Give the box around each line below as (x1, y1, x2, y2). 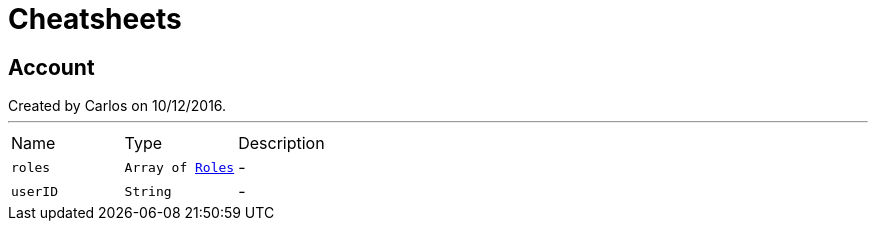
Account (8, 54, 95, 80)
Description (238, 133, 325, 154)
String (124, 183, 172, 199)
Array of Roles (124, 159, 235, 175)
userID (11, 183, 58, 199)
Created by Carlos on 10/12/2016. (8, 97, 227, 115)
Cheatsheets (8, 2, 182, 36)
